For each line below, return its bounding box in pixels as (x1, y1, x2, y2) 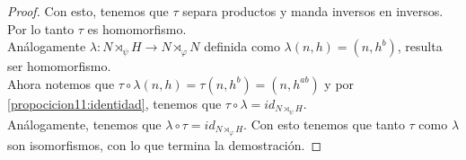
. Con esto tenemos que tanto (243, 114, 405, 133)
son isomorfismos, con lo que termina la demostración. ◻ (7, 135, 322, 154)
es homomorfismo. (87, 19, 187, 38)
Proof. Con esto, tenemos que (7, 2, 169, 20)
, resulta (397, 37, 443, 56)
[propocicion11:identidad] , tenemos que (7, 93, 222, 112)
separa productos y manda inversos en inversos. (182, 2, 444, 20)
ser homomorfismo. (7, 57, 111, 76)
